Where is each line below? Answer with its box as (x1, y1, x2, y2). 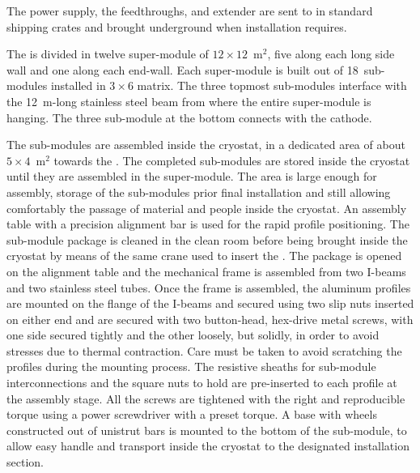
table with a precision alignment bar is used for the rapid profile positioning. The (6, 215, 409, 232)
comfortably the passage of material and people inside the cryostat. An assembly (6, 199, 407, 216)
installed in (50, 77, 106, 94)
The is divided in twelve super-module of (6, 45, 209, 62)
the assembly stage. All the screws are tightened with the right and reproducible (6, 390, 405, 407)
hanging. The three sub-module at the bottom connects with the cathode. (6, 109, 372, 126)
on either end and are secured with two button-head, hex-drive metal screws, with (6, 310, 414, 327)
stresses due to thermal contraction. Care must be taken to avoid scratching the (6, 342, 402, 359)
